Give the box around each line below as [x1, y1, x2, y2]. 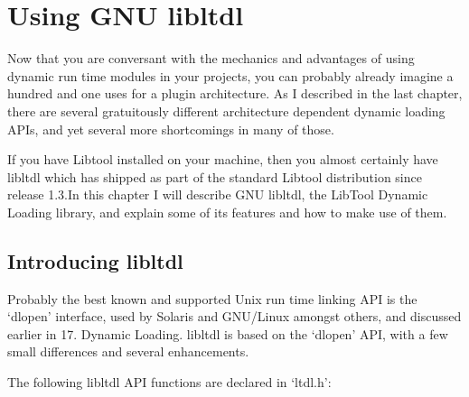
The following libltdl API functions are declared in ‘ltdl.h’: [7, 373, 332, 392]
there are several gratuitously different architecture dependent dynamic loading [7, 101, 446, 120]
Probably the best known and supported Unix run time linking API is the [7, 289, 417, 308]
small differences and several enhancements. [7, 342, 249, 361]
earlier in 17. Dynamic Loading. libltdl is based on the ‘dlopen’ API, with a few [7, 324, 448, 343]
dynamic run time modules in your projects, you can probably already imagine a [7, 66, 454, 85]
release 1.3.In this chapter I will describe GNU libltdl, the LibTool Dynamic [7, 185, 428, 204]
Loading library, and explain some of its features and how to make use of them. [7, 202, 447, 221]
